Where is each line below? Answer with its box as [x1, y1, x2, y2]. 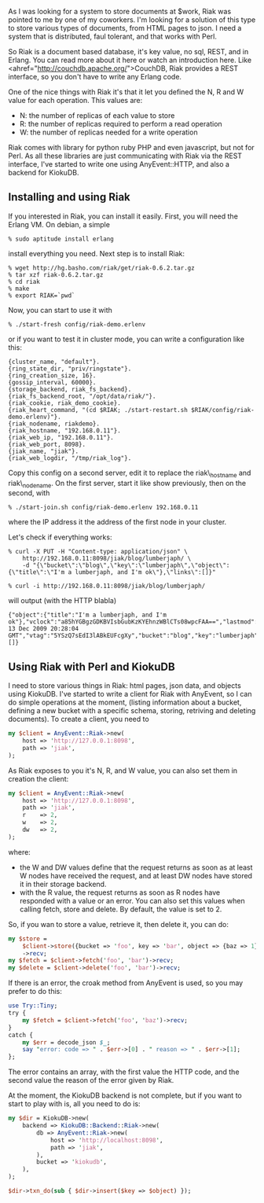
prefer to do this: [8, 987, 63, 996]
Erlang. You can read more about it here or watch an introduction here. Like [8, 55, 252, 64]
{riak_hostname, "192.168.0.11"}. [8, 426, 122, 435]
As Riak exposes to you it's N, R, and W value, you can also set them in [8, 766, 238, 775]
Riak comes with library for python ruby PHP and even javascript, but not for [8, 143, 255, 152]
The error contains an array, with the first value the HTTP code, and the [8, 1067, 240, 1076]
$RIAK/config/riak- [191, 406, 255, 414]
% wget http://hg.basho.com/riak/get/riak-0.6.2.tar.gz [8, 263, 195, 272]
